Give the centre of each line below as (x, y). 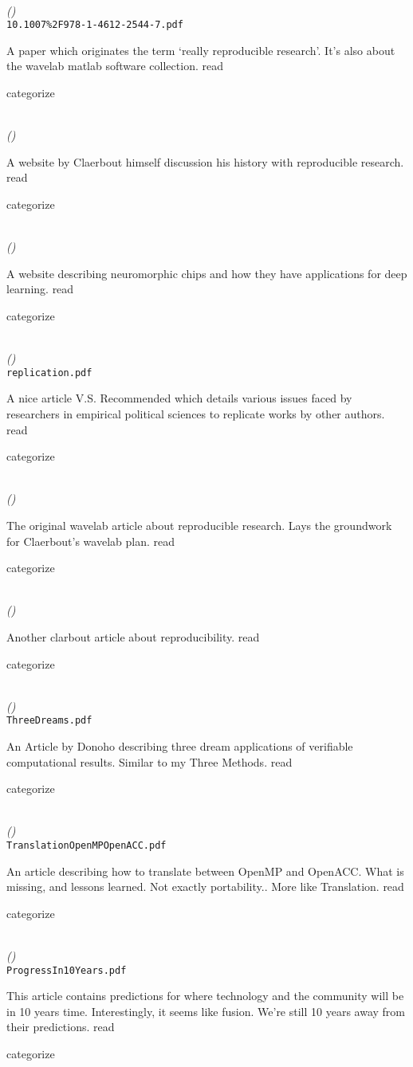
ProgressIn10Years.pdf (67, 970)
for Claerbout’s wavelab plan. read (91, 541)
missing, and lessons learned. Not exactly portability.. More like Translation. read (205, 887)
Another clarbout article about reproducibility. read (133, 636)
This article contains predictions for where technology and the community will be (205, 996)
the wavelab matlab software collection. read (115, 66)
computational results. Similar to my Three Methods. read (149, 761)
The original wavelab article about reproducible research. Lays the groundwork (199, 525)
